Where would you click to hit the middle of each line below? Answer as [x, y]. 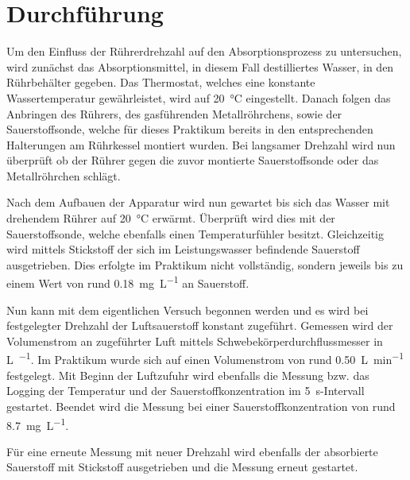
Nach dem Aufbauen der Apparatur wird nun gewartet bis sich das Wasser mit [198, 202]
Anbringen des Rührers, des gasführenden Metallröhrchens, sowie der [174, 113]
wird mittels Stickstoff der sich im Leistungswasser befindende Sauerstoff [183, 249]
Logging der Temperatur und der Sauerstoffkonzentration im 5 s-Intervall [186, 391]
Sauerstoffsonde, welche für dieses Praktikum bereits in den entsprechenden [190, 129]
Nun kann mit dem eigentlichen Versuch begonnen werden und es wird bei [188, 310]
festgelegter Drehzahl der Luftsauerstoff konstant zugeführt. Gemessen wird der [200, 325]
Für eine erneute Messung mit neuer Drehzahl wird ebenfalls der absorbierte [192, 451]
